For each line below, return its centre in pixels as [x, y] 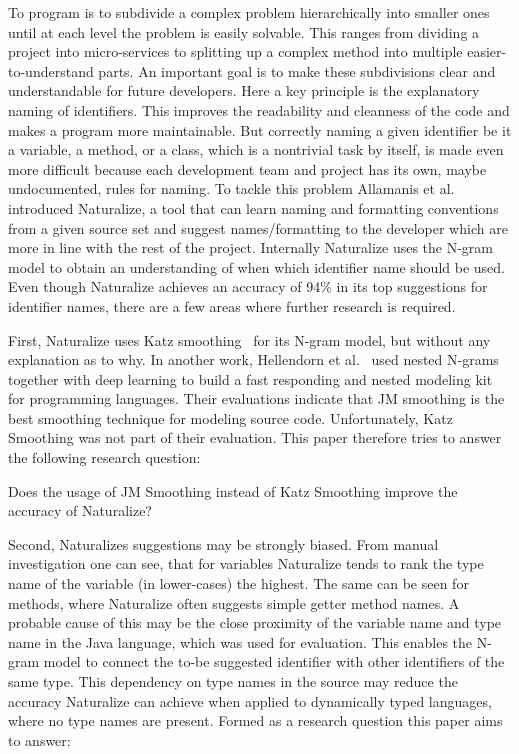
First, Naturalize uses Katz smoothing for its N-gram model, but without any [249, 339]
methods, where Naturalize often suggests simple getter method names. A [234, 602]
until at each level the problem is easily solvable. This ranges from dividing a [244, 31]
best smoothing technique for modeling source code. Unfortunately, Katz [230, 417]
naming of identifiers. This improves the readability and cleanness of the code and [259, 109]
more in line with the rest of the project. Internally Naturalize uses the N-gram [251, 247]
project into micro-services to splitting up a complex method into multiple [235, 51]
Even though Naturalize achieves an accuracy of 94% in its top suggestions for [248, 286]
